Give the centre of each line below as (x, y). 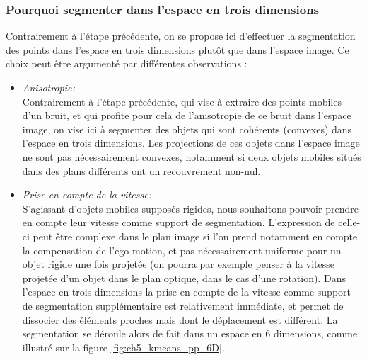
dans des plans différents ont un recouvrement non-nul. (141, 170)
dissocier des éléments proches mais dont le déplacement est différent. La (180, 319)
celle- (349, 222)
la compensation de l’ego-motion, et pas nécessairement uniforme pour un (182, 250)
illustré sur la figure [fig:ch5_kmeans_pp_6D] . (123, 347)
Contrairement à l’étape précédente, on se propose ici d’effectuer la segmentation (181, 36)
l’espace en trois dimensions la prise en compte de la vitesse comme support (187, 292)
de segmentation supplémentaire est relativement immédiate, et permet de (183, 305)
